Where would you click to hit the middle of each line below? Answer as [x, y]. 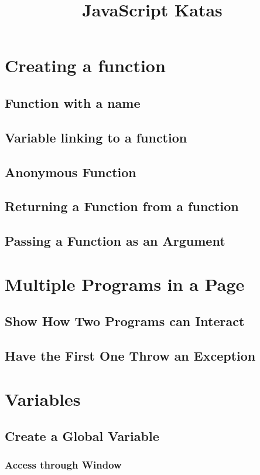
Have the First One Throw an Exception [130, 356]
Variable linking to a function [96, 137]
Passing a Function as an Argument [115, 241]
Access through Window [63, 465]
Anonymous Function [71, 172]
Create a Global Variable [82, 436]
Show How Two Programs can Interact [125, 321]
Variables [43, 398]
